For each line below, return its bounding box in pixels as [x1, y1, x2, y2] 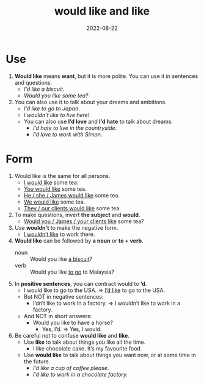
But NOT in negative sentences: [23, 293, 104, 300]
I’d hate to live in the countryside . [32, 124, 117, 132]
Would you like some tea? [23, 91, 89, 99]
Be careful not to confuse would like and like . [14, 332, 129, 339]
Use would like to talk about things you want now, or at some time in [23, 351, 196, 358]
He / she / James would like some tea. [23, 191, 120, 199]
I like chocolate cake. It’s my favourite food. [32, 344, 142, 352]
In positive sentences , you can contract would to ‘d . [14, 280, 147, 287]
